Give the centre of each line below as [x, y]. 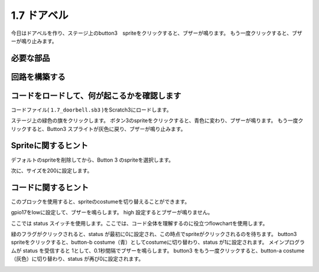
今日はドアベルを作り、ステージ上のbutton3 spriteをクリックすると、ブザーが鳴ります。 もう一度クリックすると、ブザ [157, 33]
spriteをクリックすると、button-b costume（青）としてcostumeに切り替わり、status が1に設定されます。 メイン [148, 242]
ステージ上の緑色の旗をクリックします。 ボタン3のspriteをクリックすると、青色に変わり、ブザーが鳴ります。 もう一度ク [157, 120]
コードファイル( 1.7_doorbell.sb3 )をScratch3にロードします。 [92, 110]
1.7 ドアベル [40, 15]
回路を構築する [38, 77]
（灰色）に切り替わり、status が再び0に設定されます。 [77, 259]
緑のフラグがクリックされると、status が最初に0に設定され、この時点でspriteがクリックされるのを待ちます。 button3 [154, 234]
